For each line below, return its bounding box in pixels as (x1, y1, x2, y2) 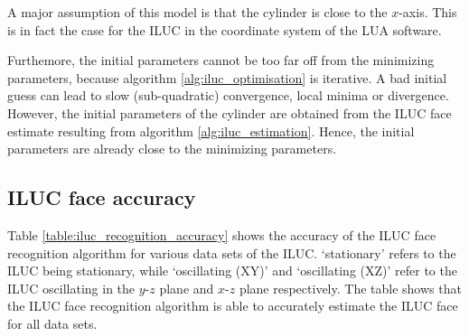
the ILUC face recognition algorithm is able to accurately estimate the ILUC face (7, 296, 458, 315)
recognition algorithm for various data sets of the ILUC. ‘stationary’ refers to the (7, 243, 456, 262)
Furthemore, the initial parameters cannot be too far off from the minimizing (7, 51, 435, 70)
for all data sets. (7, 313, 98, 332)
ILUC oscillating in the (7, 278, 136, 297)
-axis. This (399, 3, 457, 21)
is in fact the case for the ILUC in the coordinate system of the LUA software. (7, 20, 442, 39)
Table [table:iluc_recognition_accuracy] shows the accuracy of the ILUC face (7, 225, 436, 244)
